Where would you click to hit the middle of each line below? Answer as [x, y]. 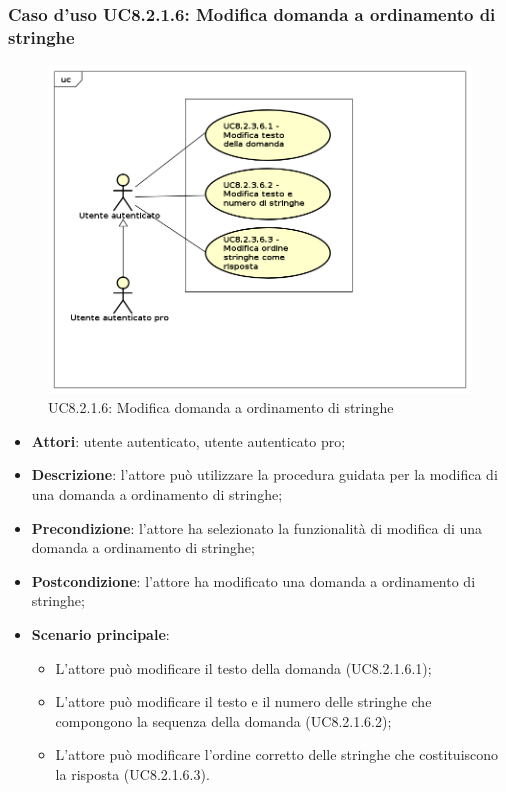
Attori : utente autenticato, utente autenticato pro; [188, 440]
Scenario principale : [100, 634]
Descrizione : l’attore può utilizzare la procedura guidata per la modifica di [264, 474]
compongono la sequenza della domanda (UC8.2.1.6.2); [223, 720]
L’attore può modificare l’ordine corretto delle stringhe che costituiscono [277, 754]
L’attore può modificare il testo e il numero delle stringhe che [243, 701]
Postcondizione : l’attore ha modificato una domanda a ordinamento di [253, 580]
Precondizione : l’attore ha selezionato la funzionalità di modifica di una [257, 527]
